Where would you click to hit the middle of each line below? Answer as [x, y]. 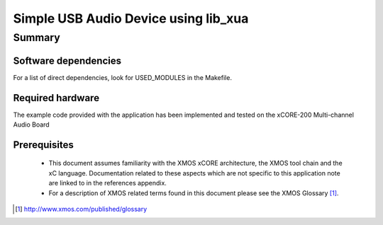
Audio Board [31, 125]
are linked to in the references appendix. [107, 183]
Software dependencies [67, 60]
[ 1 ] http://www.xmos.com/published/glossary [81, 209]
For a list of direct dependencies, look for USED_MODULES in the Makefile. [122, 77]
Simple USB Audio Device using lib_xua [131, 18]
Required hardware [56, 98]
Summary [37, 37]
